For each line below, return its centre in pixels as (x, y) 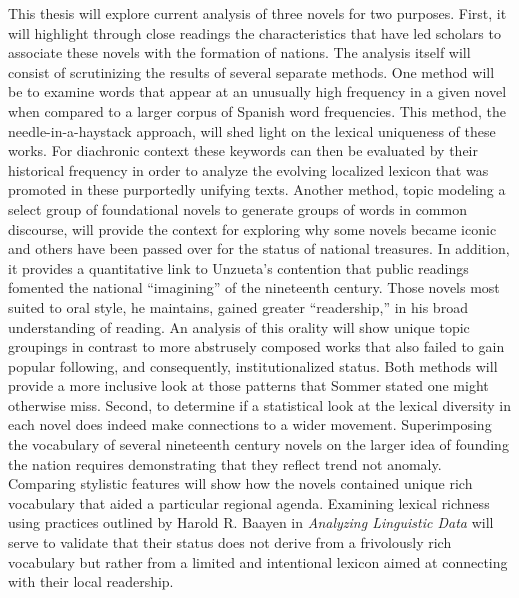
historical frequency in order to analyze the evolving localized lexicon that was (248, 169)
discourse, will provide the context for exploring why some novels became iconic (252, 228)
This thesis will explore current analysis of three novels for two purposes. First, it (257, 13)
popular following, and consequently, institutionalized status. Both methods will (253, 365)
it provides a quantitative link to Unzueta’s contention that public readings (238, 267)
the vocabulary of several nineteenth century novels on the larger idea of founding (258, 444)
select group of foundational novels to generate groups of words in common (237, 208)
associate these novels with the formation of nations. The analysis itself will (239, 52)
